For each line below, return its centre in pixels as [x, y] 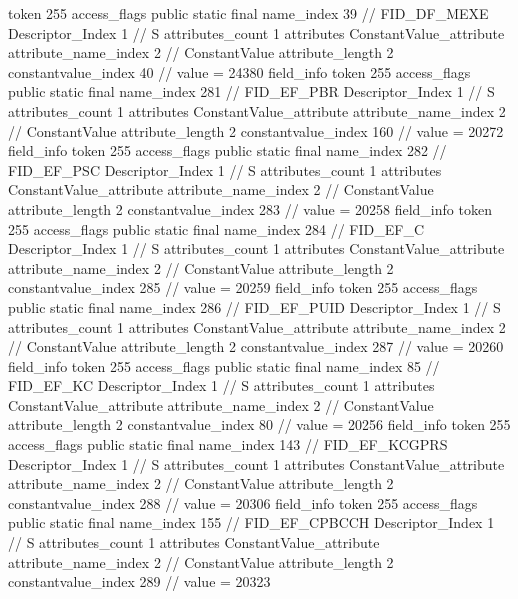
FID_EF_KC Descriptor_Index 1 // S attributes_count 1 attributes [221, 385]
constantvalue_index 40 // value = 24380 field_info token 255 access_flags [239, 71]
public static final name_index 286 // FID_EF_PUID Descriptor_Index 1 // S [254, 306]
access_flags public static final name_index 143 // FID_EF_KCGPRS [228, 444]
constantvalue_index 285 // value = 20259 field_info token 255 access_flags [243, 287]
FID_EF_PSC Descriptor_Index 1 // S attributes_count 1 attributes [225, 169]
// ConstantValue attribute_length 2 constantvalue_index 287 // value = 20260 [256, 346]
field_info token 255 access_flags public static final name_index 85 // [224, 365]
